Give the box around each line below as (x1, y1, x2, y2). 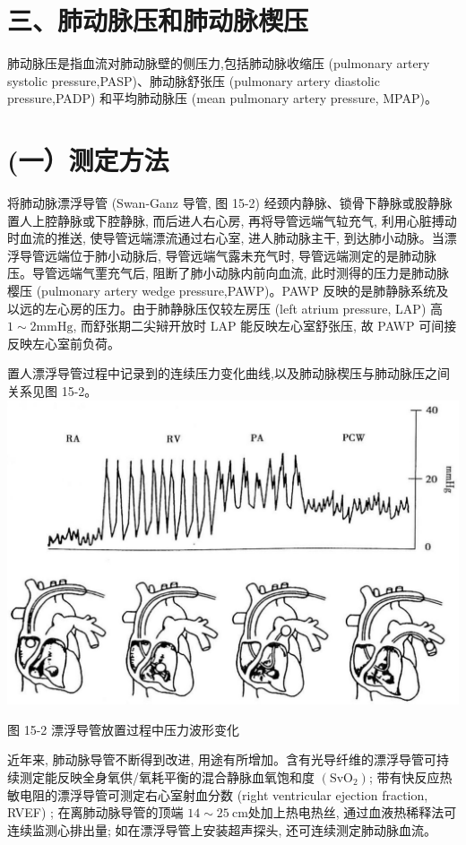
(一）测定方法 (7, 142, 169, 178)
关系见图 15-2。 (7, 381, 98, 400)
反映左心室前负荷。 (7, 333, 120, 352)
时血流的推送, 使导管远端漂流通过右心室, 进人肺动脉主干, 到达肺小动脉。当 (7, 228, 444, 247)
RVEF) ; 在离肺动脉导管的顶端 (7, 803, 184, 822)
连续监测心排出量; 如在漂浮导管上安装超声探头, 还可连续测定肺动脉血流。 (7, 820, 437, 839)
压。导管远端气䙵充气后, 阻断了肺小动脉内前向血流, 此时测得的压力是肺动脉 (7, 263, 450, 282)
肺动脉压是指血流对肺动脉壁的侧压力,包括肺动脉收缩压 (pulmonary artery (7, 54, 430, 73)
